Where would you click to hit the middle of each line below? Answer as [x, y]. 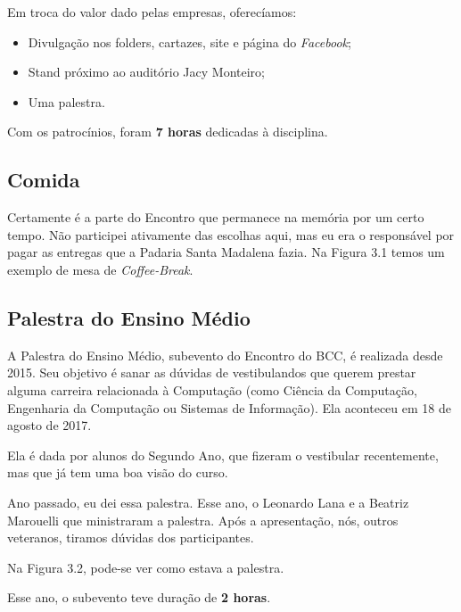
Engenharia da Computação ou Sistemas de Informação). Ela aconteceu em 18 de [229, 407]
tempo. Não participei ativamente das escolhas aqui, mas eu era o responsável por [231, 234]
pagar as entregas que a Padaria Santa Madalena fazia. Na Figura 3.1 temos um [226, 252]
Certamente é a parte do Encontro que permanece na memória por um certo [216, 217]
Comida [44, 180]
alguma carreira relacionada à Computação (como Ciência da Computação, [212, 389]
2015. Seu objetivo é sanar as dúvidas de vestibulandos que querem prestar [212, 372]
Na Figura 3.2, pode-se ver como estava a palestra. [146, 567]
